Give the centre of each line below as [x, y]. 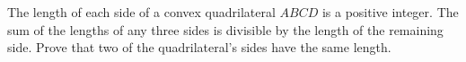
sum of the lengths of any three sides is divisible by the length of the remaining [225, 29]
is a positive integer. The [390, 12]
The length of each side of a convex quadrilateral [141, 12]
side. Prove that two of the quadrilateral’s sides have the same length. [199, 47]
